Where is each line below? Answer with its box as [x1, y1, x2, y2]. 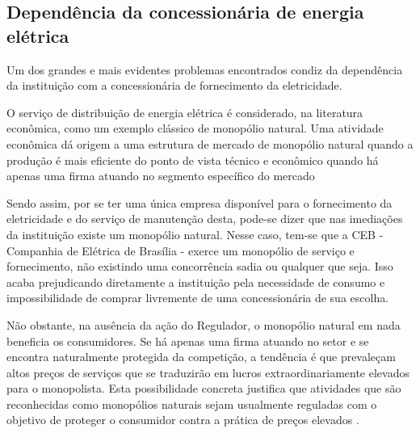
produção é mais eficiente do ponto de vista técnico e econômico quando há [6, 151, 379, 168]
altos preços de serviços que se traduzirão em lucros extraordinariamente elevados [6, 364, 409, 380]
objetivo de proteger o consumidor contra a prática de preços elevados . [6, 411, 359, 428]
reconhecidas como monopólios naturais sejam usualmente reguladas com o [6, 395, 377, 412]
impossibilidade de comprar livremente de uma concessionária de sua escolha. [6, 289, 389, 306]
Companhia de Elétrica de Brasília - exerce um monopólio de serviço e [6, 242, 355, 259]
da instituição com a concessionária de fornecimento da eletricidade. [6, 77, 342, 94]
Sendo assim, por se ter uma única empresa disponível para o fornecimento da [6, 194, 393, 211]
